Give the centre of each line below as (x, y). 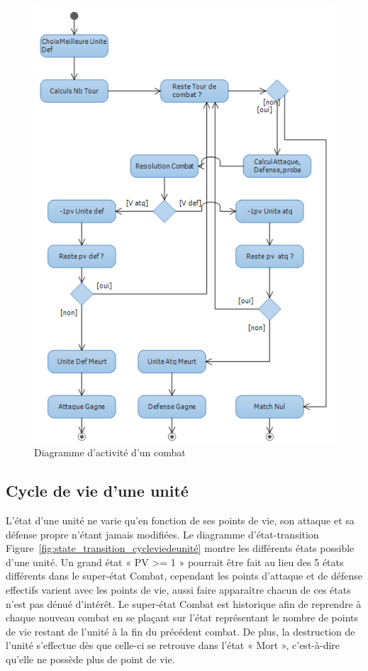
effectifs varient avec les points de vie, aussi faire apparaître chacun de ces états (178, 589)
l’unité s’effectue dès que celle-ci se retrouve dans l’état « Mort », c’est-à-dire (173, 645)
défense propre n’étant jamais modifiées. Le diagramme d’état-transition (162, 534)
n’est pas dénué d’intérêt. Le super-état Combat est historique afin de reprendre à (184, 603)
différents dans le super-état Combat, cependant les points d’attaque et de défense (184, 576)
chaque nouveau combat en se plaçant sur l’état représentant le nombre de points (182, 618)
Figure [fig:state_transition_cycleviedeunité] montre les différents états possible (180, 548)
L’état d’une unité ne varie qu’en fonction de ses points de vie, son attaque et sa (180, 520)
